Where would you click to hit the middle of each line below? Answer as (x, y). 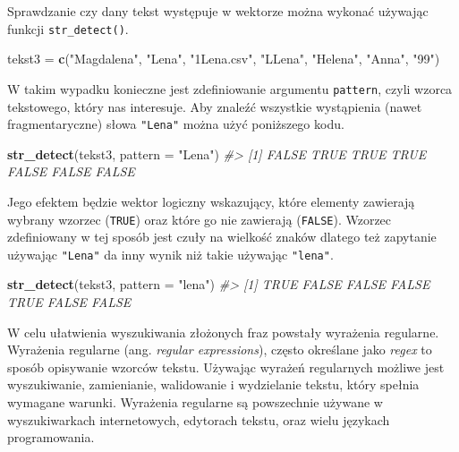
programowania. (51, 437)
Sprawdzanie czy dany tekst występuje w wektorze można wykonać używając (218, 11)
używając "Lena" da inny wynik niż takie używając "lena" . (170, 254)
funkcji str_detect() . (68, 28)
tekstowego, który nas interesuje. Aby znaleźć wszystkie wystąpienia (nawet (215, 106)
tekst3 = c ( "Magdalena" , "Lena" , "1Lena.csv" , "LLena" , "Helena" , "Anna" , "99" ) (224, 59)
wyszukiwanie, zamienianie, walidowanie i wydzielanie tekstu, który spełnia (213, 384)
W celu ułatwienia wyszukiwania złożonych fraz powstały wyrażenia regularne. (223, 332)
